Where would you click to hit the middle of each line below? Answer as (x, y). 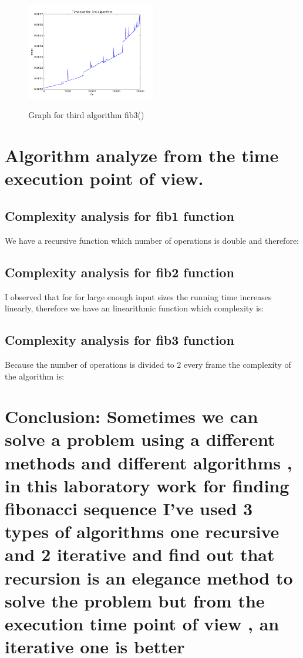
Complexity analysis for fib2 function (119, 272)
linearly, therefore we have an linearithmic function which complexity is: (134, 308)
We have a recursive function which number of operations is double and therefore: (152, 240)
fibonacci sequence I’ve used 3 (129, 508)
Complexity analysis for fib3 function (119, 340)
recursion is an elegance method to (149, 577)
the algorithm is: (35, 376)
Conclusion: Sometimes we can (132, 416)
